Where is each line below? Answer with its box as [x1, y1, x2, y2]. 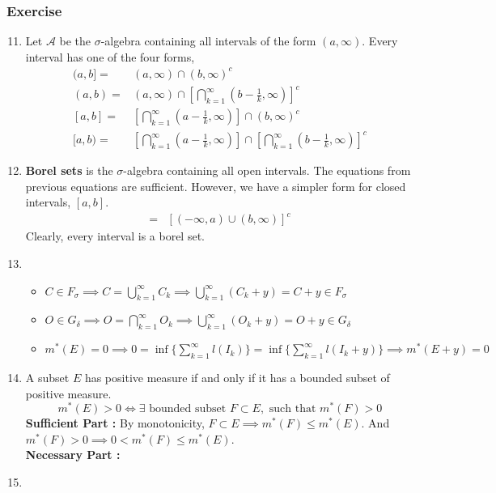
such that [269, 403, 316, 415]
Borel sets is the [25, 162, 113, 179]
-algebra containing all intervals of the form [100, 32, 316, 49]
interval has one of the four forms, [25, 48, 195, 65]
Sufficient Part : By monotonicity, [25, 414, 205, 431]
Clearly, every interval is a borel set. [25, 227, 205, 244]
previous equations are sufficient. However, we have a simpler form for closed [25, 177, 406, 194]
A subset [25, 368, 70, 385]
